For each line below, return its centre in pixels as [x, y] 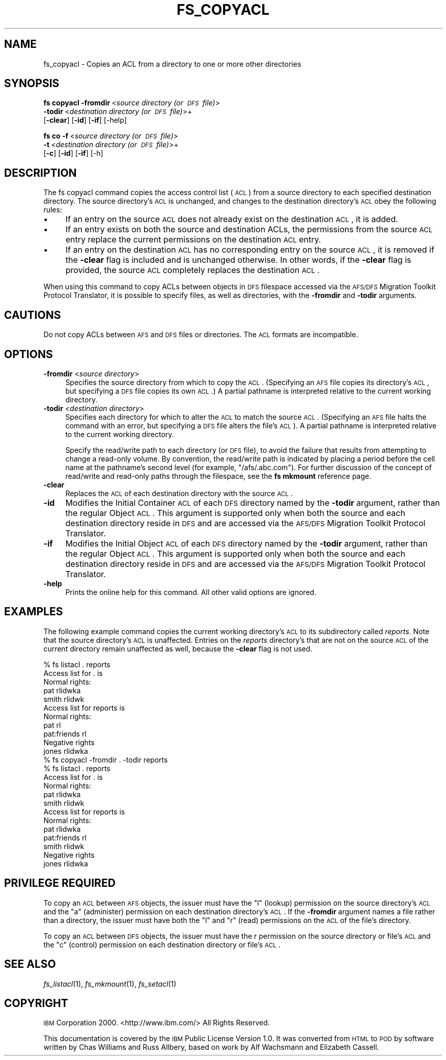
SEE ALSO [30, 964]
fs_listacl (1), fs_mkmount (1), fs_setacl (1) [110, 984]
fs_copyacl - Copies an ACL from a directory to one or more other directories [172, 64]
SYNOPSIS [32, 84]
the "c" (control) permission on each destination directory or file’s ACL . [162, 944]
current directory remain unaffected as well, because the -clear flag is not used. [178, 648]
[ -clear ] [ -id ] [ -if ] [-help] [85, 120]
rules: [53, 210]
